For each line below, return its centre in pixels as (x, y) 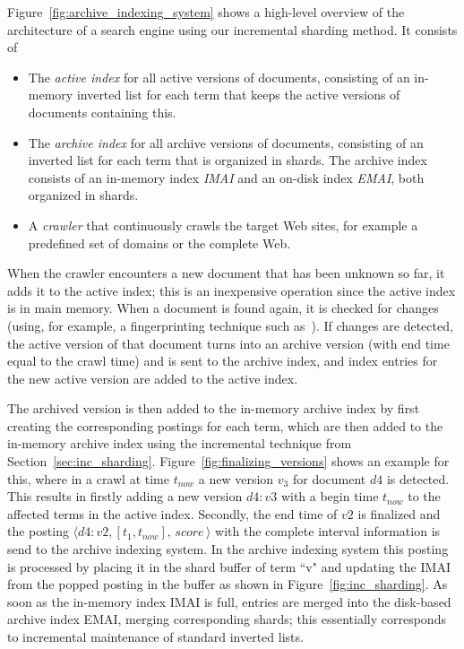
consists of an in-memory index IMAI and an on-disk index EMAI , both (226, 177)
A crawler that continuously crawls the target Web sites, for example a (223, 225)
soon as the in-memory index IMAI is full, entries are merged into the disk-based (229, 601)
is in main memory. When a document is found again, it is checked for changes (223, 308)
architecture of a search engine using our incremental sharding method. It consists (232, 29)
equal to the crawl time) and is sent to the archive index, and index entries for (223, 361)
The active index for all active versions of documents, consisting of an (219, 77)
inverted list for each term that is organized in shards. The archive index (228, 160)
